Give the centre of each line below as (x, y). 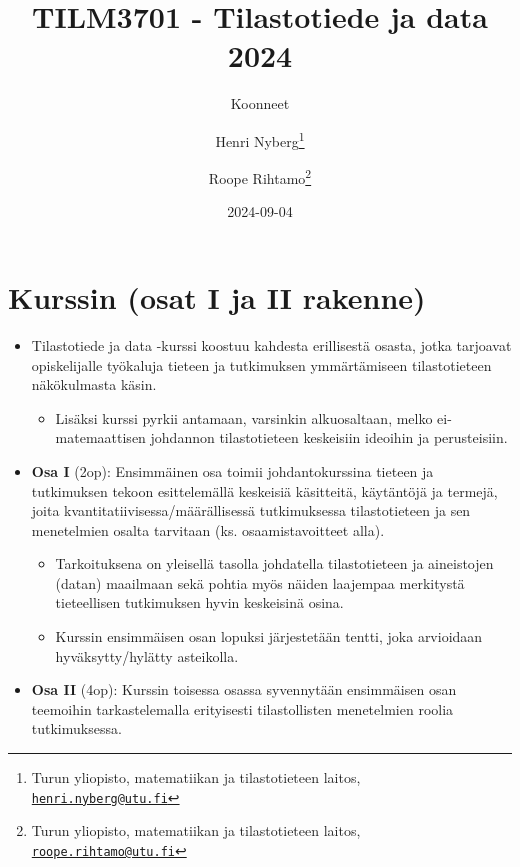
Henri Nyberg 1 (260, 139)
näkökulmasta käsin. (94, 384)
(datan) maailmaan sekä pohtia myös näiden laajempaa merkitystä (260, 582)
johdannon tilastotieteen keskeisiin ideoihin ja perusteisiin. (329, 437)
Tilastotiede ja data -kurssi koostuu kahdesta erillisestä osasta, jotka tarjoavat (271, 344)
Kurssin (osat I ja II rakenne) (217, 297)
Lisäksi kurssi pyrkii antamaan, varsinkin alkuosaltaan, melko (244, 417)
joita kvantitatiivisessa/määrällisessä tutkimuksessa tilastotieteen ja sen (251, 510)
